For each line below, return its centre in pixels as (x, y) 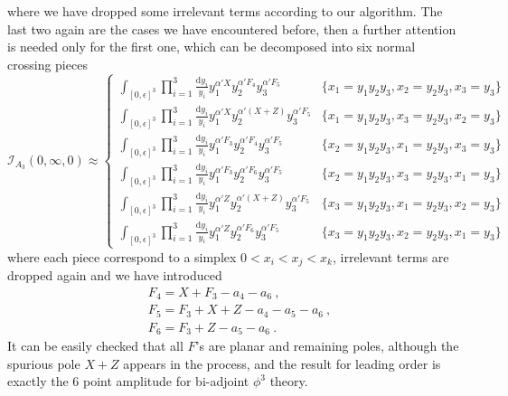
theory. (289, 381)
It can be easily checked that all (95, 346)
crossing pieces (47, 64)
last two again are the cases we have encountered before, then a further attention (232, 28)
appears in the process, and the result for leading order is (282, 363)
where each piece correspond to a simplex (122, 256)
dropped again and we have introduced (115, 275)
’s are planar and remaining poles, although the (327, 346)
